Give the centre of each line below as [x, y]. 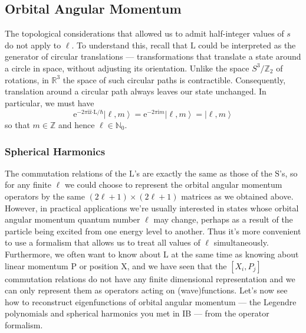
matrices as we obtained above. [237, 196]
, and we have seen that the [177, 265]
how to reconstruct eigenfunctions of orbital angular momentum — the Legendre [151, 301]
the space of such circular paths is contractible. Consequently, [174, 79]
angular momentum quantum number [73, 219]
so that [17, 125]
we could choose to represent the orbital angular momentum [173, 185]
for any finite [28, 185]
